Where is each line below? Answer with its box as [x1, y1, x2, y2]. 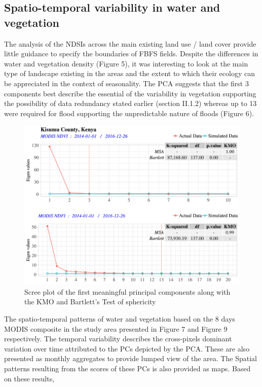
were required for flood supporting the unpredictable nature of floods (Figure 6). [4, 108, 254, 118]
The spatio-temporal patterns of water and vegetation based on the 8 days [4, 313, 235, 324]
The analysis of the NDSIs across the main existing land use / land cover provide [4, 38, 256, 49]
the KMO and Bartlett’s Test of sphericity [24, 296, 156, 307]
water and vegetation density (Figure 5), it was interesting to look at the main [4, 58, 248, 68]
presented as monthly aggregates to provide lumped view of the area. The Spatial [4, 353, 257, 364]
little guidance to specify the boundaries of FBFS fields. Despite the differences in [4, 48, 258, 59]
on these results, [4, 373, 55, 383]
